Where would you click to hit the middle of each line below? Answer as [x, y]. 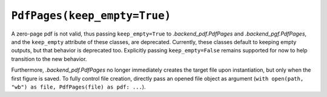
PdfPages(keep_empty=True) [91, 16]
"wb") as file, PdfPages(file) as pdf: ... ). [78, 87]
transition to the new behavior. [49, 59]
